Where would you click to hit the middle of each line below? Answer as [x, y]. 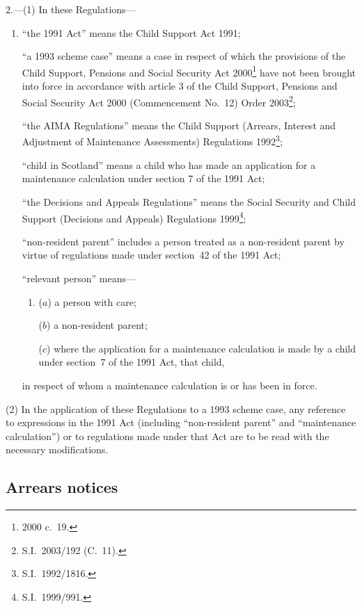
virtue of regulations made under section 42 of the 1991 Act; [151, 255]
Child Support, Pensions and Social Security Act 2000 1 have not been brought [189, 71]
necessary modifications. [57, 449]
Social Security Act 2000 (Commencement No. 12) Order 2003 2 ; [159, 101]
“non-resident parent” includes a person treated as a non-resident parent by [183, 241]
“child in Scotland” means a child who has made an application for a [169, 164]
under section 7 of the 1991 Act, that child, [132, 362]
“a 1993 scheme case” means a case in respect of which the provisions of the [184, 56]
